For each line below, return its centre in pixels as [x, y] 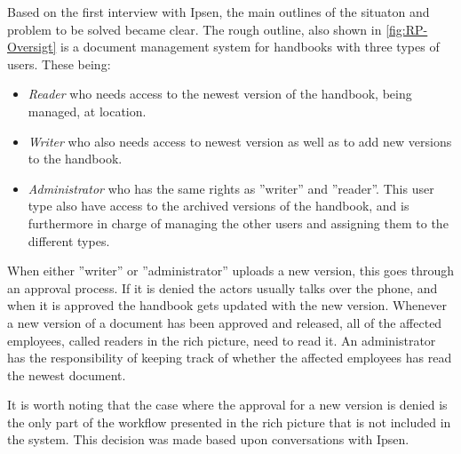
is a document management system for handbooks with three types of [250, 47]
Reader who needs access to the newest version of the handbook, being [220, 94]
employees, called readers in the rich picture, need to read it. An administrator [222, 340]
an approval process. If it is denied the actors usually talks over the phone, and [223, 287]
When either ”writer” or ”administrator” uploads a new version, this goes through [231, 271]
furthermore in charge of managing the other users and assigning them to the [238, 223]
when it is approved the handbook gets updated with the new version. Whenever [227, 305]
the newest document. [67, 374]
